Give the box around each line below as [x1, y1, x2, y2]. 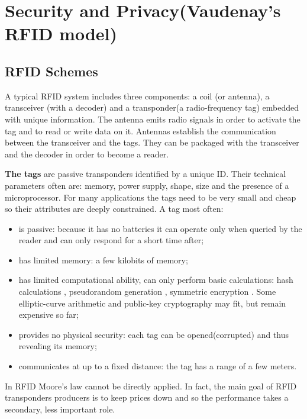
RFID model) [5, 21, 117, 46]
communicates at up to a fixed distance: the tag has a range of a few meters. [18, 360, 297, 372]
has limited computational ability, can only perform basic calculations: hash [18, 273, 293, 286]
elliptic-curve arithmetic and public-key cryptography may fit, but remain [18, 296, 286, 309]
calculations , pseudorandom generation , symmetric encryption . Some [18, 285, 276, 298]
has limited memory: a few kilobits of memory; [18, 253, 188, 266]
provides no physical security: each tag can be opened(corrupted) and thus [18, 328, 289, 340]
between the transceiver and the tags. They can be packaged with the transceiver [5, 136, 299, 149]
